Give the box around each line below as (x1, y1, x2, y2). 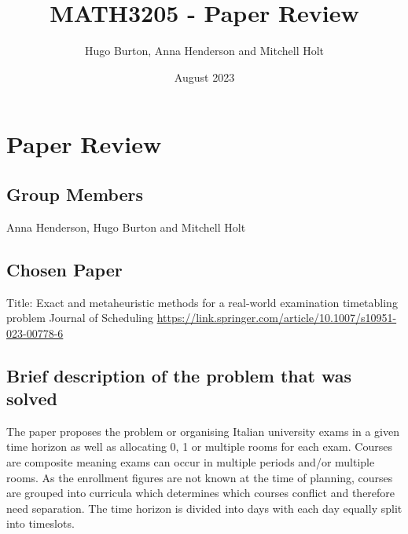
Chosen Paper (6, 257, 123, 281)
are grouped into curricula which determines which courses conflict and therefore (6, 485, 395, 501)
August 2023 (174, 68, 235, 85)
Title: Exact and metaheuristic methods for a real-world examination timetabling (6, 294, 398, 310)
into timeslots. (6, 515, 75, 532)
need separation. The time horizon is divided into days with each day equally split (6, 499, 402, 516)
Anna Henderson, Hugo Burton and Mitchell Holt (6, 218, 246, 235)
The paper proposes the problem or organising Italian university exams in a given (6, 422, 399, 439)
